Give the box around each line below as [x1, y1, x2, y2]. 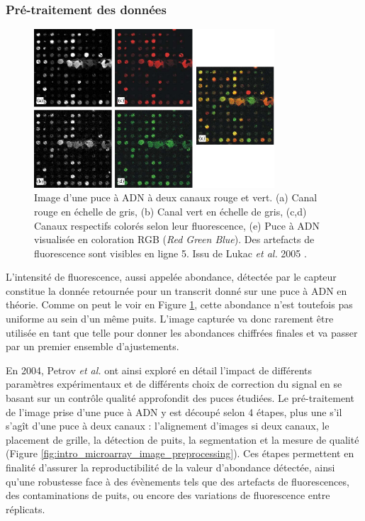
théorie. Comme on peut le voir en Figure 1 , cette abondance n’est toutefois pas [6, 297, 353, 312]
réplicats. [6, 501, 45, 516]
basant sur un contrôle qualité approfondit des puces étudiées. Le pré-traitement [6, 391, 354, 405]
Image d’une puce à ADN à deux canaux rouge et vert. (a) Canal [34, 190, 318, 205]
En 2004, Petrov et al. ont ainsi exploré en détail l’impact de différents [6, 362, 312, 377]
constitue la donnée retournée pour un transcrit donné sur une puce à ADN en [6, 283, 347, 298]
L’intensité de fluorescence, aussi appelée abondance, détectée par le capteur [6, 269, 337, 284]
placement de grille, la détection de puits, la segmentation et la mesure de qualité [6, 432, 359, 447]
